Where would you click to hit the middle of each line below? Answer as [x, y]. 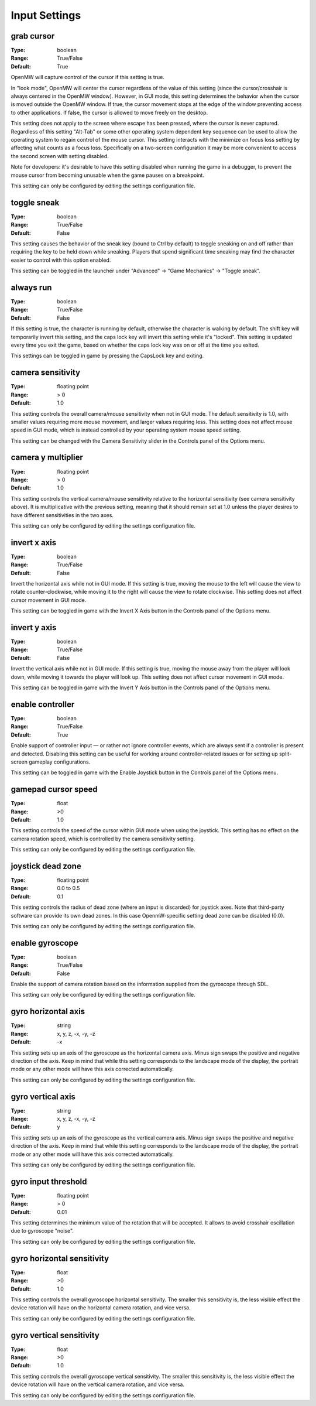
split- [285, 754]
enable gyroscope [44, 943]
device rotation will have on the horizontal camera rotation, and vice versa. [101, 1308]
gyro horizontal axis [48, 1012]
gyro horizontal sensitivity [60, 1258]
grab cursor [33, 36]
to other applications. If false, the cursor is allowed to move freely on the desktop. [109, 112]
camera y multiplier [47, 458]
